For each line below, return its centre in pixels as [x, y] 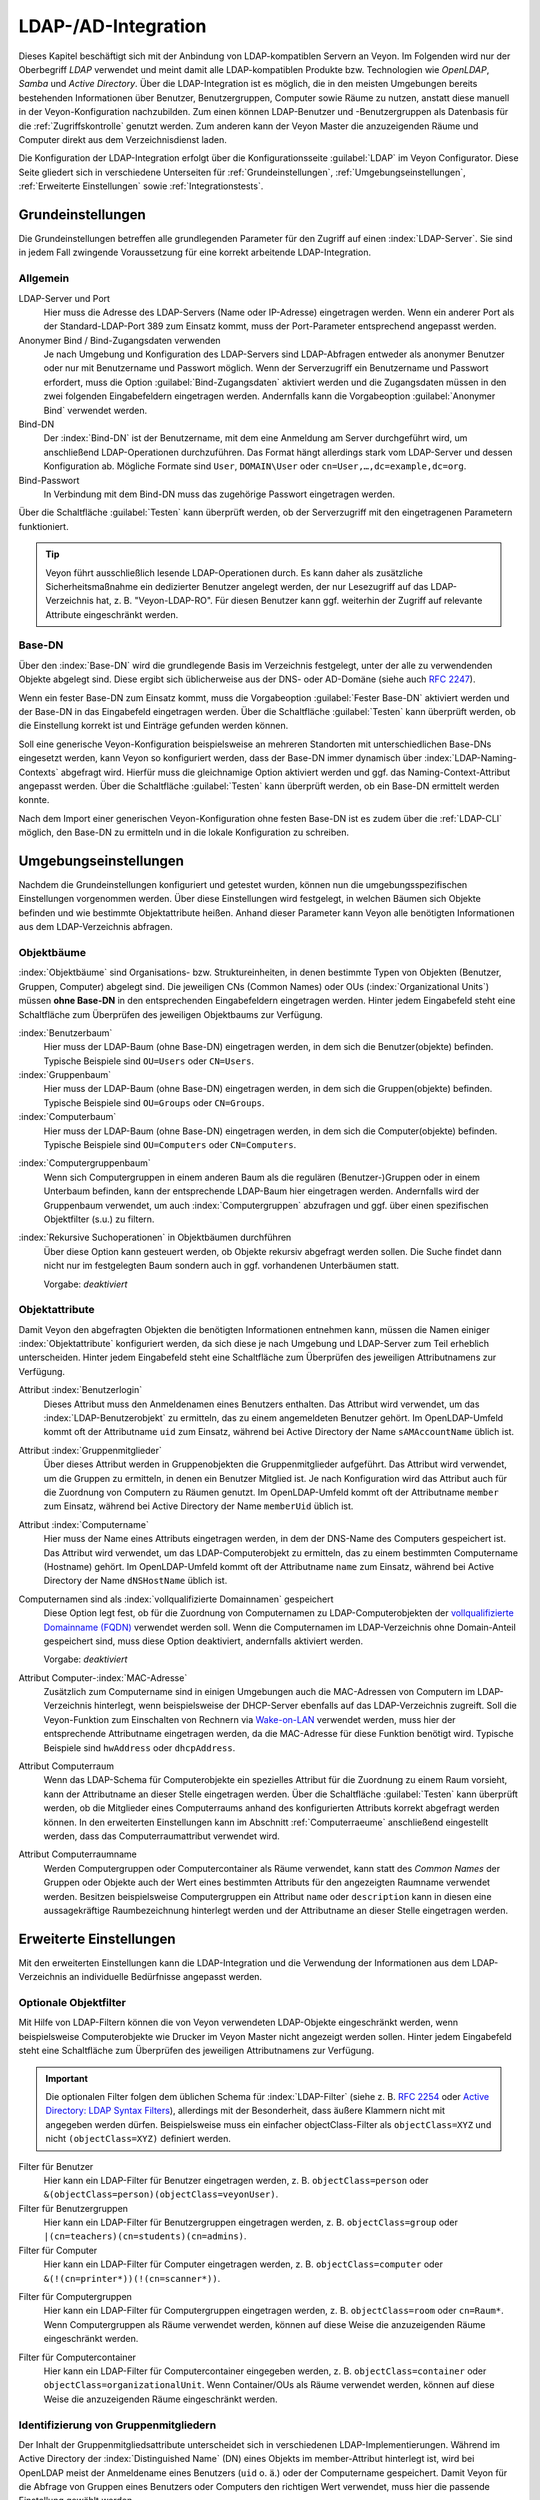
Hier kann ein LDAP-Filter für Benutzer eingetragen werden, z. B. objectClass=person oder [236, 2180]
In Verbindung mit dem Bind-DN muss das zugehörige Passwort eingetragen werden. [219, 494]
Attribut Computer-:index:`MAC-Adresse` [103, 1677]
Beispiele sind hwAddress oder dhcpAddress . [139, 1747]
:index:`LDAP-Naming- [470, 758]
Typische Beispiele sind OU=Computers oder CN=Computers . [170, 1145]
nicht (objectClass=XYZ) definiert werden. [138, 2139]
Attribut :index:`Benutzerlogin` [80, 1390]
